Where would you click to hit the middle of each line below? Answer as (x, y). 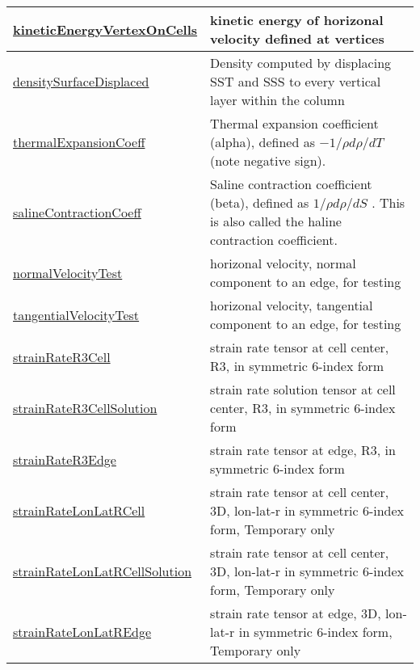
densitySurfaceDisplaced (81, 81)
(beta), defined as (260, 202)
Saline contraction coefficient (291, 184)
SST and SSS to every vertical (296, 81)
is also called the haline (276, 221)
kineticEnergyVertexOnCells (105, 29)
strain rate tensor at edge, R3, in (303, 450)
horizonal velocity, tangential (292, 305)
